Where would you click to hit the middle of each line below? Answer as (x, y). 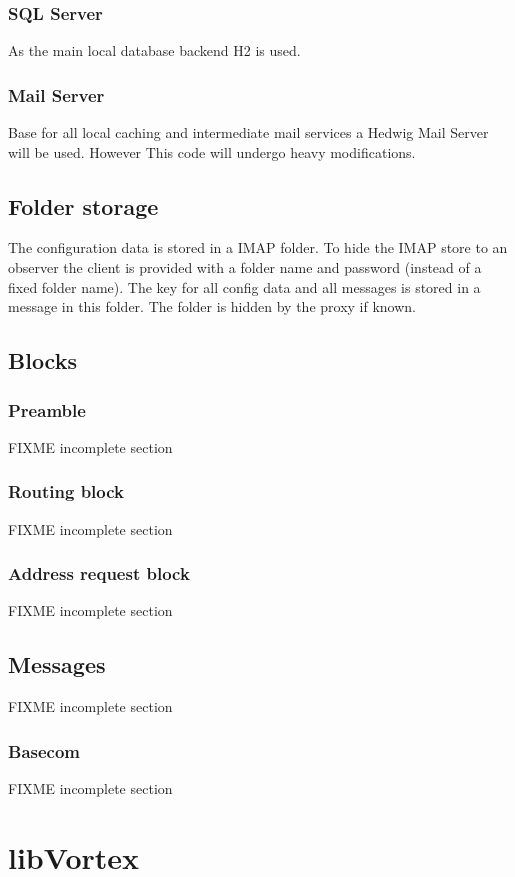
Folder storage (83, 205)
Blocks (42, 360)
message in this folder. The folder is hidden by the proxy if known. (212, 306)
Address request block (99, 573)
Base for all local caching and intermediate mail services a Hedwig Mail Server (248, 132)
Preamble (47, 409)
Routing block (66, 491)
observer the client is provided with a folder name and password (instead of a (245, 267)
